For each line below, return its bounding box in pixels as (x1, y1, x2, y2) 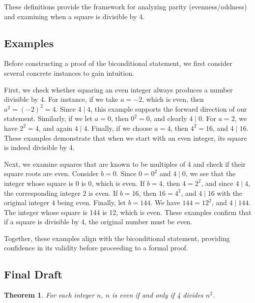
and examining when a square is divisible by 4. (4, 11, 145, 21)
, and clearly (149, 113, 187, 123)
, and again (38, 122, 73, 133)
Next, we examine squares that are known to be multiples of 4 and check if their (4, 158, 246, 169)
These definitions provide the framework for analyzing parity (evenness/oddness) (4, 1, 247, 11)
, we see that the (185, 168, 236, 179)
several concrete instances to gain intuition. (4, 67, 135, 78)
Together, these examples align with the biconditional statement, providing (4, 233, 230, 243)
